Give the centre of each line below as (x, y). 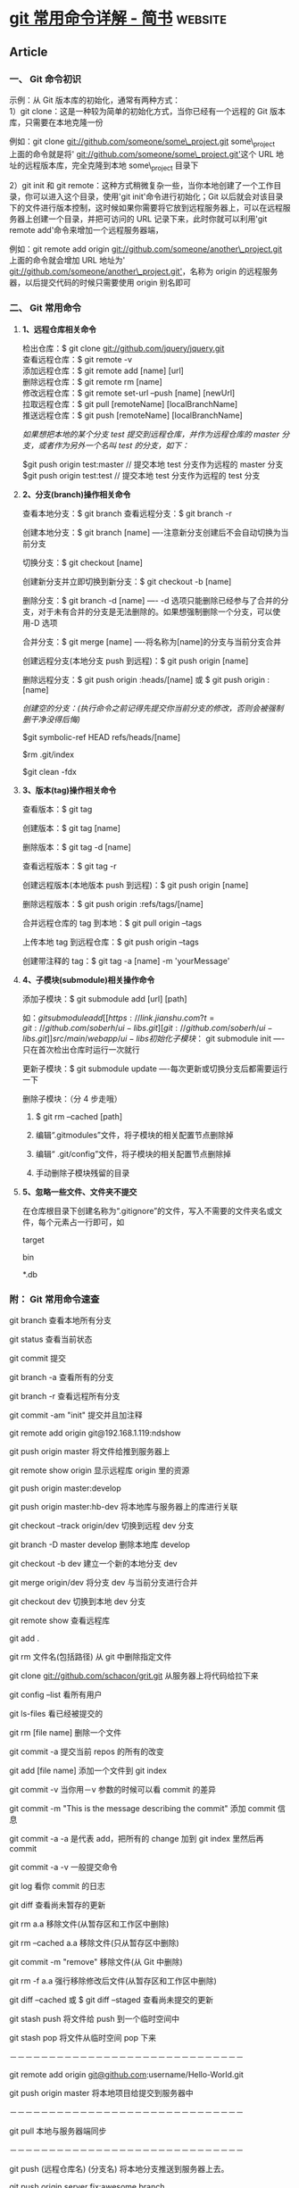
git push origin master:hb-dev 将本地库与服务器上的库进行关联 (124, 1507)
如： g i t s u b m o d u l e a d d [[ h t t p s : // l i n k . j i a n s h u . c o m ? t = (118, 1018)
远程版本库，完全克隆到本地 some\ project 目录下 (112, 166)
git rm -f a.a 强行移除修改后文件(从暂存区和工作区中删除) (113, 1981)
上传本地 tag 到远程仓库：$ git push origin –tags (110, 942)
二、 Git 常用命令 (46, 308)
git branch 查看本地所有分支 (60, 1320)
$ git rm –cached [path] (79, 1116)
